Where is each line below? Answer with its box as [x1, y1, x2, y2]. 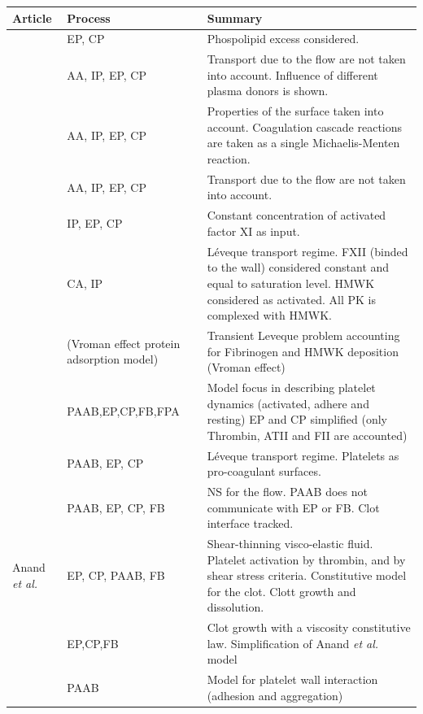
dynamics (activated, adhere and [207, 394, 369, 411]
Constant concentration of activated [207, 207, 386, 224]
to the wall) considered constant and [207, 259, 390, 276]
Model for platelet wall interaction [207, 671, 378, 688]
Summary [207, 9, 263, 26]
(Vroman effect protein [67, 334, 181, 351]
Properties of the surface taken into [207, 102, 384, 120]
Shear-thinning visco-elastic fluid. [207, 535, 373, 552]
